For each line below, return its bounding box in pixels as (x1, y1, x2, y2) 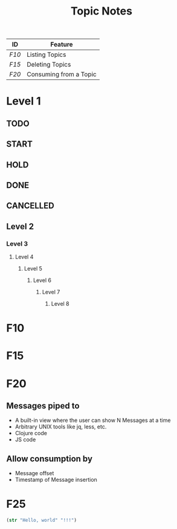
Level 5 (24, 265, 42, 272)
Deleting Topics (27, 61, 71, 69)
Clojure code (14, 430, 47, 437)
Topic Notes (70, 4, 133, 18)
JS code (14, 436, 36, 443)
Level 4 (14, 253, 34, 261)
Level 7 (42, 289, 60, 296)
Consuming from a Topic (27, 70, 97, 79)
